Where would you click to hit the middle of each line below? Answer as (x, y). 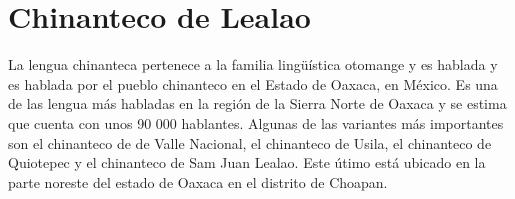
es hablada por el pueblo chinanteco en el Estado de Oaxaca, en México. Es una (253, 83)
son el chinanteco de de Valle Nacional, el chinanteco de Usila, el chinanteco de (250, 142)
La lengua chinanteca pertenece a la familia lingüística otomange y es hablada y (253, 64)
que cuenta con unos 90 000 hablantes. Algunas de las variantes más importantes (256, 122)
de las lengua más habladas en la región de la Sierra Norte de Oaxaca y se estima (257, 103)
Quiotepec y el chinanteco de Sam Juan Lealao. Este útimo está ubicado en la (247, 162)
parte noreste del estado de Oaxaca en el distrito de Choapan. (198, 181)
